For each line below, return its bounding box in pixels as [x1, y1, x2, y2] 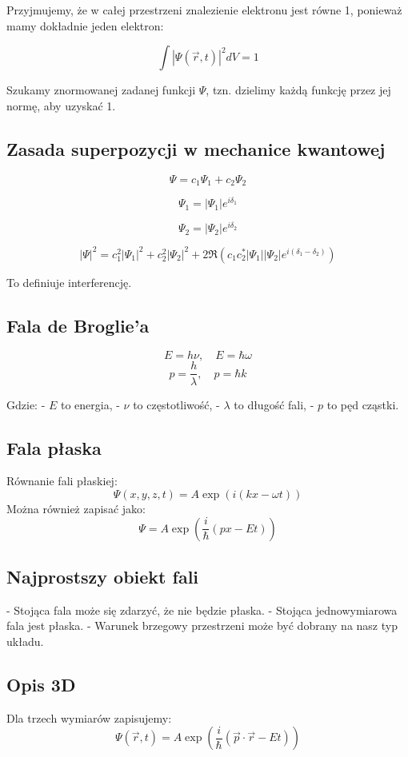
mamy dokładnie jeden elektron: [6, 17, 164, 34]
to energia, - [60, 396, 120, 412]
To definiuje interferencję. [6, 273, 132, 290]
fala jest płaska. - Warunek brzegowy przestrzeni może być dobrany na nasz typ [6, 617, 398, 634]
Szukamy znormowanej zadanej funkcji [6, 82, 196, 98]
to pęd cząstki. [326, 396, 399, 412]
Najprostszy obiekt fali [6, 564, 199, 588]
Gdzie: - [6, 396, 46, 412]
